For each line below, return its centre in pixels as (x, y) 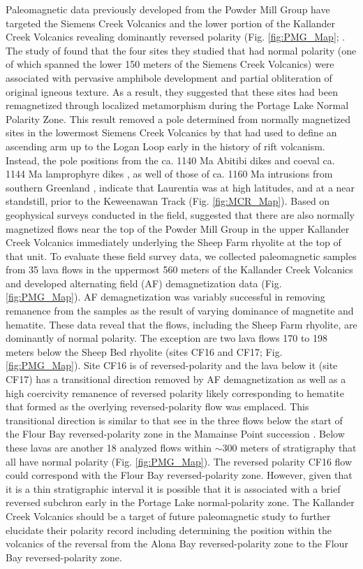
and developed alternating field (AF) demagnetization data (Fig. (144, 283)
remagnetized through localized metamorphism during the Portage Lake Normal (177, 105)
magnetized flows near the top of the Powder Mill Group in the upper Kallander (178, 228)
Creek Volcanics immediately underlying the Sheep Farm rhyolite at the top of (173, 242)
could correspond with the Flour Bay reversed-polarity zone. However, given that (179, 475)
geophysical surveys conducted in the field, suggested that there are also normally (180, 214)
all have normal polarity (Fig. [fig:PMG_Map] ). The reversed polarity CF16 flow (179, 461)
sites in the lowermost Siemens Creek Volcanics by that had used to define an (171, 132)
